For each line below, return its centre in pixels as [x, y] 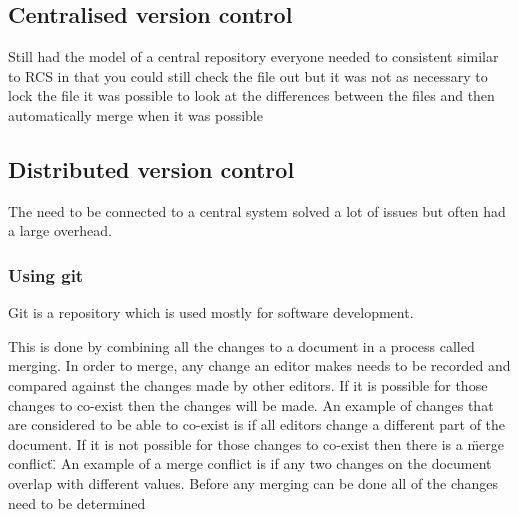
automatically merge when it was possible [135, 114]
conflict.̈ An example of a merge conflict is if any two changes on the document [250, 463]
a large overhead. [60, 230]
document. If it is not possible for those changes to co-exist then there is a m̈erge [256, 443]
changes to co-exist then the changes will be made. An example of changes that [251, 404]
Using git [46, 274]
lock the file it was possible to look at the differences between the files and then [251, 95]
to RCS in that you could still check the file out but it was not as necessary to [248, 75]
